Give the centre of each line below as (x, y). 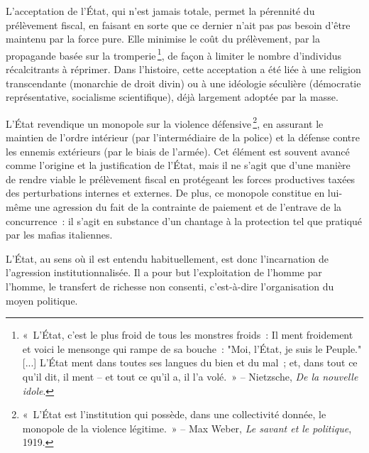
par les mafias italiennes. (59, 235)
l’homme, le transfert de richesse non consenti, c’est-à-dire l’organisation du (170, 286)
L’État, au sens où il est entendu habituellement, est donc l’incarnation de (167, 258)
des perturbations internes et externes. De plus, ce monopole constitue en (165, 193)
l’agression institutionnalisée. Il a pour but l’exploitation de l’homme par (164, 272)
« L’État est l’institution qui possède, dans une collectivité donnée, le (174, 414)
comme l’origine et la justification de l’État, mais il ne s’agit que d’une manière (178, 165)
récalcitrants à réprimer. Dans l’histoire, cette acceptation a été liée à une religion (183, 69)
